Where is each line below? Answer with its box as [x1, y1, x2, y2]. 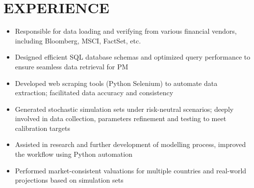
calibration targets [15, 123, 70, 133]
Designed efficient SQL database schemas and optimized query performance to [15, 52, 251, 62]
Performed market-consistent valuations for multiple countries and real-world [15, 165, 247, 175]
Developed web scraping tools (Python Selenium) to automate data [15, 78, 218, 88]
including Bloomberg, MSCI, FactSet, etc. [15, 35, 141, 45]
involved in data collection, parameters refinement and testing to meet [15, 113, 227, 124]
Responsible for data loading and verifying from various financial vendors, [15, 26, 237, 36]
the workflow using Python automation [15, 149, 132, 159]
